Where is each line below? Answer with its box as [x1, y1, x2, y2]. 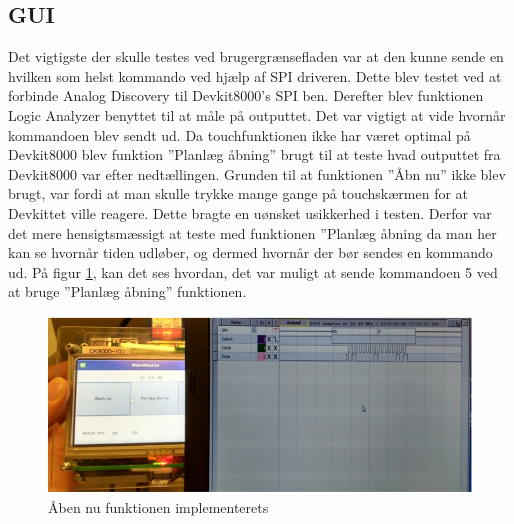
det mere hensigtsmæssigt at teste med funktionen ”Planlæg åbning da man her [8, 222, 497, 243]
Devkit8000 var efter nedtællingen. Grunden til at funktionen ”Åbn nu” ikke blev [8, 163, 506, 184]
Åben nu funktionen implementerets [48, 497, 269, 518]
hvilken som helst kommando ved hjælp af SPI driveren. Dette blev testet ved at [8, 65, 502, 86]
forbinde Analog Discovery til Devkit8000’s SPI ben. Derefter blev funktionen [8, 85, 484, 106]
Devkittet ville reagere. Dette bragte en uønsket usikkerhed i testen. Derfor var [8, 202, 492, 223]
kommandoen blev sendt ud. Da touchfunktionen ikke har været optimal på [8, 124, 471, 145]
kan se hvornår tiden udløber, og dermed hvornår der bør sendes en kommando [8, 242, 493, 263]
